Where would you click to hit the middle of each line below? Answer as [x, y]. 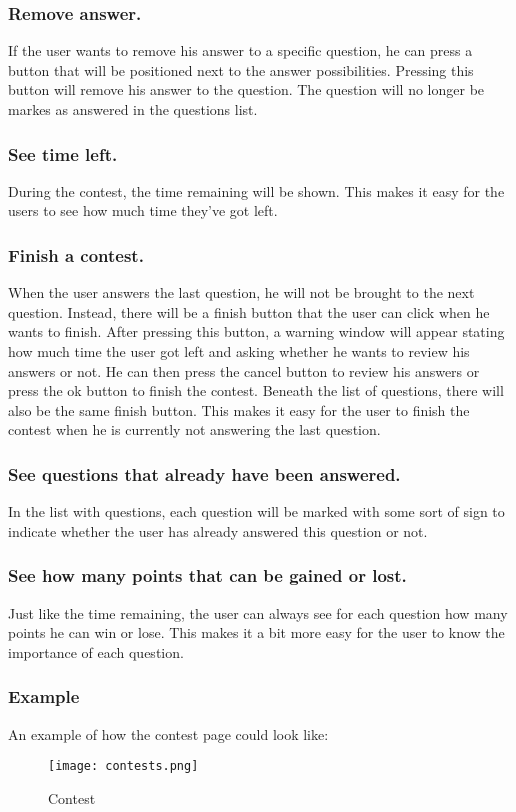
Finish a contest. [76, 254]
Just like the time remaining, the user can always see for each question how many [258, 612]
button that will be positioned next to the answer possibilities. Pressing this [241, 69]
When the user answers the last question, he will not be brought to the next [241, 292]
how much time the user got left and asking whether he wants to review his [239, 351]
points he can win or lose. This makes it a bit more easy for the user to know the [256, 632]
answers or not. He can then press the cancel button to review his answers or [244, 370]
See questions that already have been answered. [204, 473]
